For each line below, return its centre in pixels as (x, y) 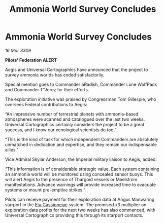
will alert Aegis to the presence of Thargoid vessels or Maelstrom (71, 179)
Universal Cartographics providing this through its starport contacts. (74, 215)
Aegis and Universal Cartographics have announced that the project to (77, 70)
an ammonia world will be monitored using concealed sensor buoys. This (79, 174)
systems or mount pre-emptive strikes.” (45, 190)
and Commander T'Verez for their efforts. (47, 89)
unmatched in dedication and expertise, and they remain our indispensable (81, 145)
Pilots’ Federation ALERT (31, 60)
